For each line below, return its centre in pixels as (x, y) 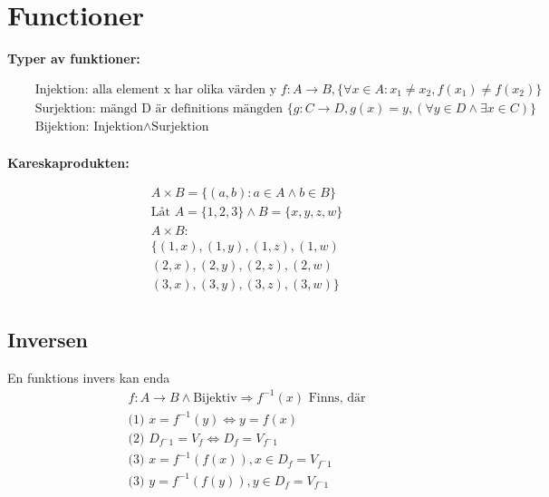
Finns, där (337, 398)
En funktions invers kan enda (89, 377)
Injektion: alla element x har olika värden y (156, 89)
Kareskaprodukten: (68, 162)
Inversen (48, 340)
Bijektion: (62, 127)
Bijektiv (215, 398)
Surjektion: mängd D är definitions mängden (159, 108)
